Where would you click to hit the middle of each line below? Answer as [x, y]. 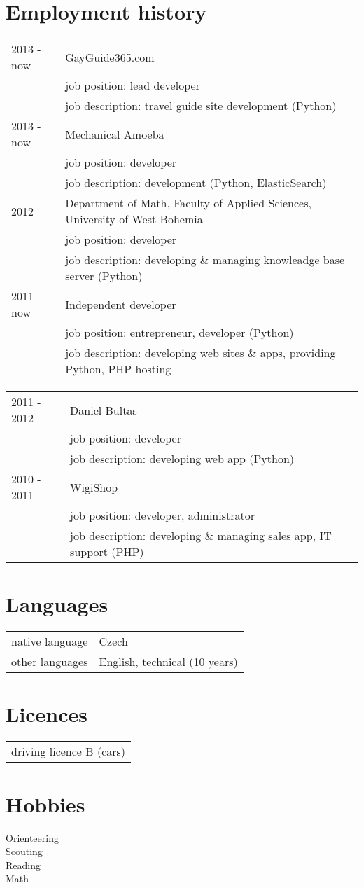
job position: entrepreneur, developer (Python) [180, 333]
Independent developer [121, 304]
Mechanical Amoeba [115, 134]
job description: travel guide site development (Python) [201, 106]
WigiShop [94, 487]
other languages [50, 662]
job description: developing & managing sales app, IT [201, 536]
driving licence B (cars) [69, 751]
